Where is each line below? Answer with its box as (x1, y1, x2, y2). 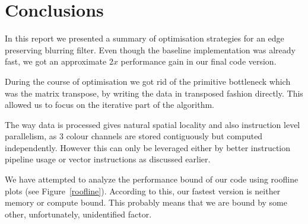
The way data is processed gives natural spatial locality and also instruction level (5, 118, 300, 130)
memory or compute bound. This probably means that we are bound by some (5, 196, 287, 209)
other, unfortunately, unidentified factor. (5, 207, 152, 220)
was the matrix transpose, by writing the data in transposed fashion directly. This (5, 87, 303, 99)
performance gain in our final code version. (120, 55, 277, 68)
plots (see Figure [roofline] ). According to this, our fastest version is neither (5, 184, 281, 197)
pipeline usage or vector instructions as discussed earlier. (5, 153, 211, 165)
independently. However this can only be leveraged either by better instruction (5, 141, 291, 153)
